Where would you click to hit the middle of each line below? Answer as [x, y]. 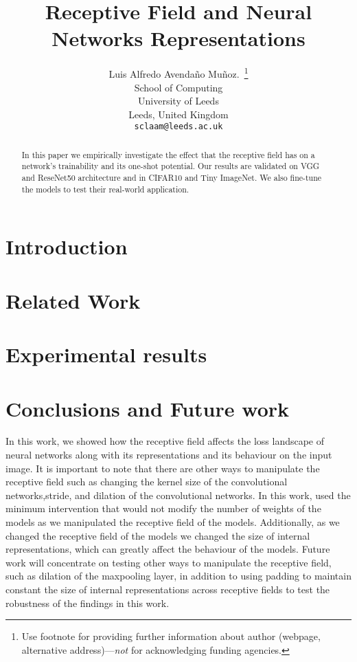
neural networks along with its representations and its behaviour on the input [169, 455]
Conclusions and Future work [148, 408]
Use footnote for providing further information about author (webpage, [171, 636]
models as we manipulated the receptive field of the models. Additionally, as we [173, 522]
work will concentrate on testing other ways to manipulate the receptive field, [169, 562]
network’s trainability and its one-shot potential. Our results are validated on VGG [171, 166]
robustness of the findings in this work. [88, 603]
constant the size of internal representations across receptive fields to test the [168, 589]
